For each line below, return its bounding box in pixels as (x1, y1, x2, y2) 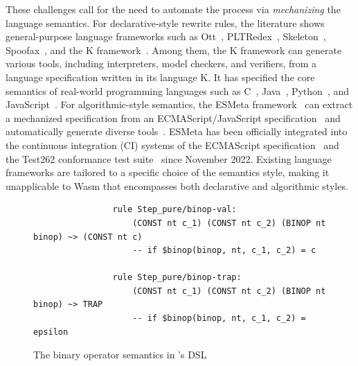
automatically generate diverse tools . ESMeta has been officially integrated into (6, 124, 348, 139)
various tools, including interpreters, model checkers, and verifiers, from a (6, 56, 317, 71)
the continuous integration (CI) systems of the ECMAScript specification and (6, 137, 339, 152)
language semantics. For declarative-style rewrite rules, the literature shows (6, 15, 325, 30)
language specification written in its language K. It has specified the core (6, 69, 315, 84)
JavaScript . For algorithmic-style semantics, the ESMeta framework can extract (6, 97, 353, 112)
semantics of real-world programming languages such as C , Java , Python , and (6, 83, 349, 98)
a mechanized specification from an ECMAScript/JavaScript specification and (6, 110, 341, 125)
